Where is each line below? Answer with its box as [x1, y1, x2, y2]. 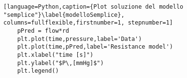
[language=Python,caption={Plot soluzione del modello [3, 3, 184, 10]
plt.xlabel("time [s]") [17, 51, 94, 58]
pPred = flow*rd [17, 27, 70, 34]
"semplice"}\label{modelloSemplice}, [3, 11, 125, 18]
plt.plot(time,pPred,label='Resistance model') [17, 43, 173, 51]
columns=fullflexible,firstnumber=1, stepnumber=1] [3, 19, 173, 26]
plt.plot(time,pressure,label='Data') [17, 35, 142, 42]
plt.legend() [17, 67, 59, 75]
